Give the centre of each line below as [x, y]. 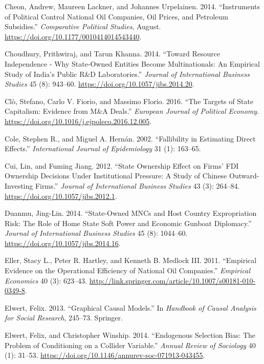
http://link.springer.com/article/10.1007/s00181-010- [172, 280]
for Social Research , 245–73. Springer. [64, 318]
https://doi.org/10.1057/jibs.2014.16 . [63, 243]
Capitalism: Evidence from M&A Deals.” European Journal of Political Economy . [132, 111]
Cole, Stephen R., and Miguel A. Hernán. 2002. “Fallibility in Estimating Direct [130, 138]
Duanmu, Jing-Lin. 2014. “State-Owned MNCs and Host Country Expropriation [131, 213]
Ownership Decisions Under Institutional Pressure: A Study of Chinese [116, 176]
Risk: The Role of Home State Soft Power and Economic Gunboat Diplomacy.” [128, 223]
